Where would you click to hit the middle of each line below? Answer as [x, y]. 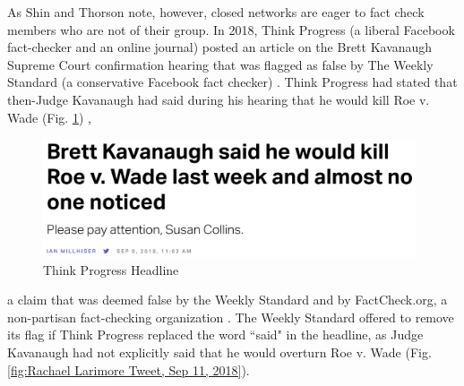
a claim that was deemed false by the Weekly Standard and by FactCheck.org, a [228, 300]
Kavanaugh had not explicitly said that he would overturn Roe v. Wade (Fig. [219, 352]
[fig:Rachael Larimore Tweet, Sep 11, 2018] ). [129, 369]
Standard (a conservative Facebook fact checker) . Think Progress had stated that [232, 82]
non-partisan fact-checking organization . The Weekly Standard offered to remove [231, 317]
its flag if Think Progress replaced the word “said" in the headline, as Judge [215, 335]
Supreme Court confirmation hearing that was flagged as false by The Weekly [220, 64]
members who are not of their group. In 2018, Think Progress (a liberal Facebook [231, 29]
